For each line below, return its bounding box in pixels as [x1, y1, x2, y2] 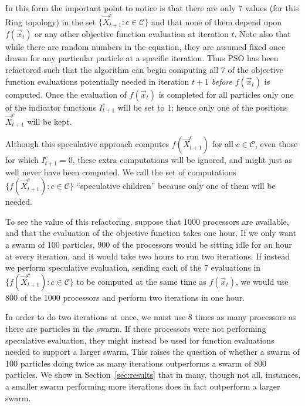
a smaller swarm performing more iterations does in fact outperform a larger [5, 380, 280, 392]
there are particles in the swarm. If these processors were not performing [5, 322, 266, 334]
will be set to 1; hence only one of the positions [117, 101, 288, 113]
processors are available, [202, 215, 289, 227]
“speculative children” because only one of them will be [76, 179, 276, 192]
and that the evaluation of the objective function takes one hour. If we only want [5, 227, 296, 239]
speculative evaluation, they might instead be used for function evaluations [5, 334, 274, 346]
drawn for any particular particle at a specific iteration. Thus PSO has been [5, 52, 279, 64]
